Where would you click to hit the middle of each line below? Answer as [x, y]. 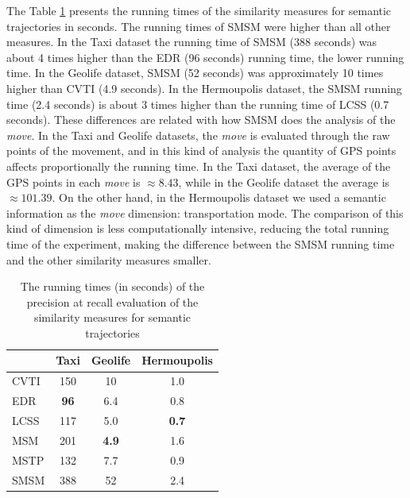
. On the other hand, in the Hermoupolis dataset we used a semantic [219, 197]
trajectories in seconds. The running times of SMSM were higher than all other [199, 26]
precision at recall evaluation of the [112, 301]
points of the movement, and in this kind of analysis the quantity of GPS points [201, 151]
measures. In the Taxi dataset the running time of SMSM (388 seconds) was [192, 42]
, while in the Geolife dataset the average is [284, 181]
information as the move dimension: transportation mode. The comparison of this [205, 212]
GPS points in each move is [73, 181]
